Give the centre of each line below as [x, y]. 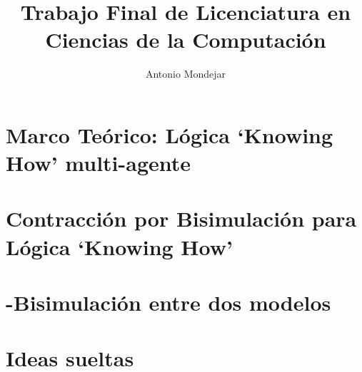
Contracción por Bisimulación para [181, 218]
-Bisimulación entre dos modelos [169, 303]
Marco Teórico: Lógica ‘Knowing [170, 134]
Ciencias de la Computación [186, 40]
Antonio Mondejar [186, 74]
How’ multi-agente [99, 163]
